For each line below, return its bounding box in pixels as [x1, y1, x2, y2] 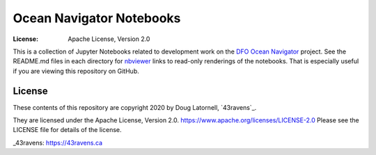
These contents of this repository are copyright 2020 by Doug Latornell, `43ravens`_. [13, 103, 257, 111]
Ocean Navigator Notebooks [13, 10, 181, 26]
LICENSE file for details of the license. [13, 126, 122, 134]
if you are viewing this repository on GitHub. [13, 67, 139, 75]
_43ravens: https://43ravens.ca [13, 138, 103, 147]
